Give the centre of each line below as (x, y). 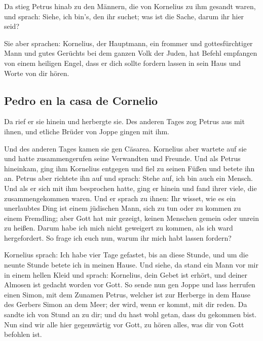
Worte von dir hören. (37, 73)
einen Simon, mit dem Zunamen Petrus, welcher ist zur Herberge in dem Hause (127, 294)
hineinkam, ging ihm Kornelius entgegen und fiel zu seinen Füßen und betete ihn (129, 168)
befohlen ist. (23, 334)
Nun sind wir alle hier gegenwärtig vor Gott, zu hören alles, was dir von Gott (124, 324)
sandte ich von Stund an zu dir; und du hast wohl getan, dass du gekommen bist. (130, 314)
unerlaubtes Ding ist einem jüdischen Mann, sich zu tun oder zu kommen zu (123, 208)
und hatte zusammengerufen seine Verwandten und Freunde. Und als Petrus (122, 158)
